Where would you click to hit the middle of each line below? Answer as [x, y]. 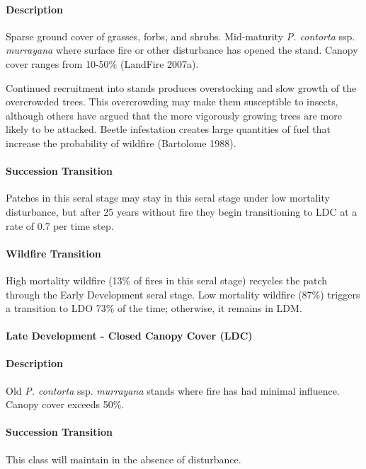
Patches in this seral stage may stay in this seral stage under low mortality [168, 198]
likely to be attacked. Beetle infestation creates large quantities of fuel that [168, 129]
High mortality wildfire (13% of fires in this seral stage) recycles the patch [166, 280]
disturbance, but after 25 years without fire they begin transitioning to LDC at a [182, 211]
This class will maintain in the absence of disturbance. [124, 459]
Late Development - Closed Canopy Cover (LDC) [129, 336]
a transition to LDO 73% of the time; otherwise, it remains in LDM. [154, 308]
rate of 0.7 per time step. [60, 225]
